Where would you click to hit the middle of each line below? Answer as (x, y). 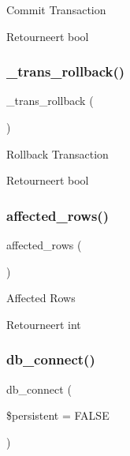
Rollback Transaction (58, 153)
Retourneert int (44, 324)
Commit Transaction (56, 9)
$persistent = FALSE (58, 415)
